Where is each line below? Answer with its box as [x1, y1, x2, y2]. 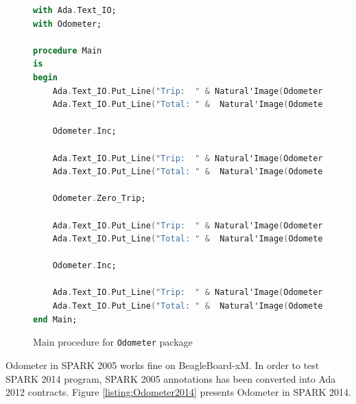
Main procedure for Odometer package [33, 335, 193, 349]
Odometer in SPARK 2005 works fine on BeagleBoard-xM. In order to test [5, 357, 320, 372]
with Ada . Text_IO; [33, 5, 117, 15]
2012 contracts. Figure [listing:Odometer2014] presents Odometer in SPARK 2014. [5, 385, 351, 399]
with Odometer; [33, 19, 102, 29]
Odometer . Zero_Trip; [52, 193, 146, 204]
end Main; [33, 314, 78, 324]
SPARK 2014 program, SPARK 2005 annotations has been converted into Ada [5, 371, 336, 385]
